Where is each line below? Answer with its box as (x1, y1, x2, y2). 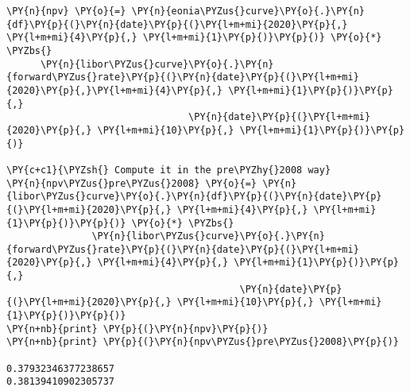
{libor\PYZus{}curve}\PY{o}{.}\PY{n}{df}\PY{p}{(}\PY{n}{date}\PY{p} (6, 191, 382, 203)
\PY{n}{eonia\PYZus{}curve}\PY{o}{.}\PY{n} (131, 6, 366, 17)
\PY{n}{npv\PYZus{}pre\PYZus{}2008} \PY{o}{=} (6, 177, 257, 189)
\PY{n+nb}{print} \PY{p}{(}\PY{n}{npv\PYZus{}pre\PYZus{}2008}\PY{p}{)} (6, 336, 399, 348)
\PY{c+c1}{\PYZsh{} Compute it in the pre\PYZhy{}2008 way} (6, 164, 331, 176)
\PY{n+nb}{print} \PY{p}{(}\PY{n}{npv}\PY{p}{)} (6, 323, 269, 335)
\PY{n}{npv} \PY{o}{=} (6, 6, 126, 17)
